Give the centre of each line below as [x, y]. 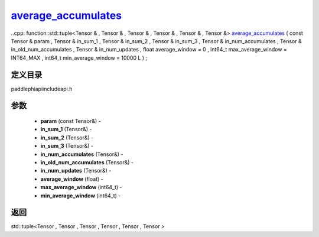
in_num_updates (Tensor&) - [76, 171]
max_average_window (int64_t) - [81, 187]
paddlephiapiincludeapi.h [42, 89]
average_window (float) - [72, 179]
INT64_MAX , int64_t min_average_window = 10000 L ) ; [79, 58]
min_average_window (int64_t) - [81, 196]
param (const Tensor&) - [71, 121]
